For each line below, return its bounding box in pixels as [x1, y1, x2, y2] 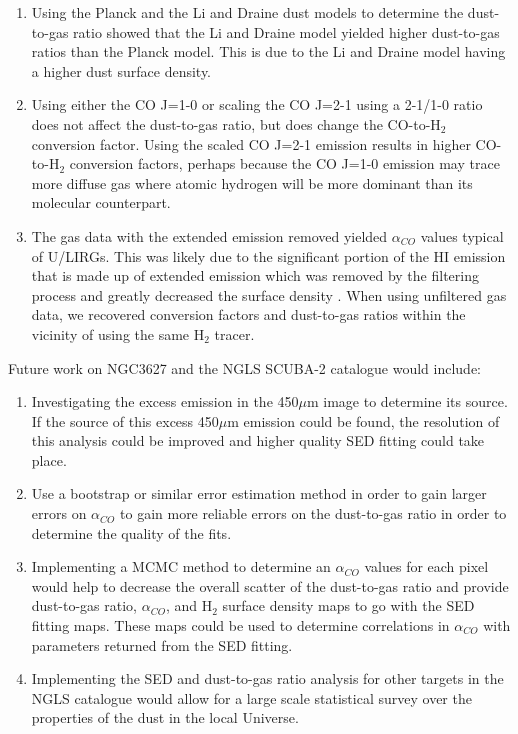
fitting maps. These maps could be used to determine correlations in [31, 615, 450, 636]
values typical [420, 225, 504, 246]
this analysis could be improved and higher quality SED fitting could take [31, 430, 485, 451]
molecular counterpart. [31, 192, 171, 213]
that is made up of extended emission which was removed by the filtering [31, 265, 479, 286]
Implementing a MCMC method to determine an [31, 556, 331, 577]
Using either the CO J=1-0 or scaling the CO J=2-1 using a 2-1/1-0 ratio [31, 94, 483, 115]
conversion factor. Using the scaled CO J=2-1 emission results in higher [31, 133, 471, 154]
